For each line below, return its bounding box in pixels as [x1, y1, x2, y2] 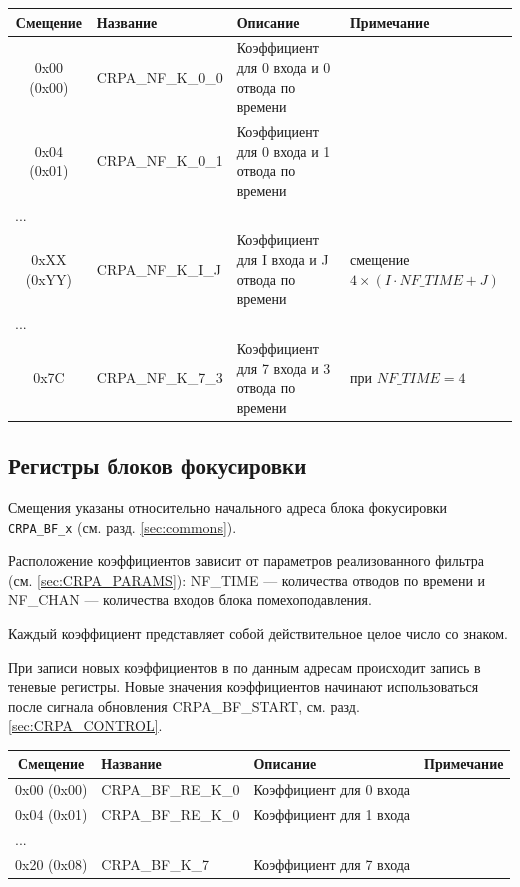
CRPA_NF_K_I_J [96, 258, 221, 279]
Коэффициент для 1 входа [253, 804, 411, 825]
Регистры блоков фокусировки [8, 450, 307, 481]
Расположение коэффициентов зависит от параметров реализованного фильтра [8, 550, 485, 571]
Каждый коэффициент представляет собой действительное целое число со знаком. [8, 623, 508, 644]
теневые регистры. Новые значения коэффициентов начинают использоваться [8, 676, 479, 697]
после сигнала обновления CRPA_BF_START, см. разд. [8, 695, 360, 716]
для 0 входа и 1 [236, 140, 331, 161]
